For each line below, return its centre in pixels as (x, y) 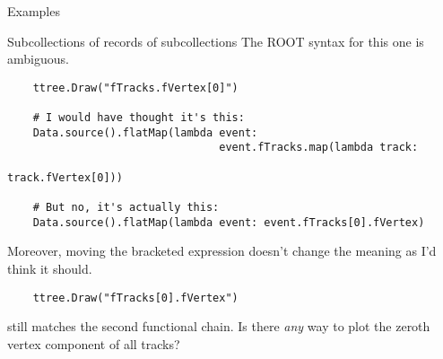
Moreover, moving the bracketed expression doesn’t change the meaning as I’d (222, 251)
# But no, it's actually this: (126, 208)
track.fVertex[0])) (65, 177)
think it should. (50, 268)
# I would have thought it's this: (139, 118)
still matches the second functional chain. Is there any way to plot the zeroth (219, 326)
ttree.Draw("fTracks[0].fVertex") (135, 298)
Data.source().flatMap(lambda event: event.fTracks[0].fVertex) (229, 222)
